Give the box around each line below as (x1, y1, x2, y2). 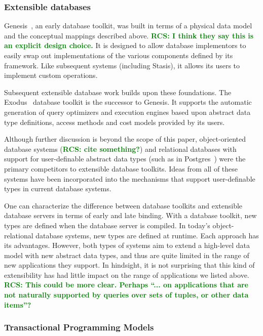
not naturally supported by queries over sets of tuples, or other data (4, 289, 249, 300)
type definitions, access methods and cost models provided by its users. (4, 116, 225, 127)
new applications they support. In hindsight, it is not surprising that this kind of (4, 260, 255, 270)
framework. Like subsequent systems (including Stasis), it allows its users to (4, 60, 240, 70)
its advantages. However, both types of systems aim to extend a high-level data (4, 240, 250, 250)
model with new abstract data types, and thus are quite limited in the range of (4, 249, 249, 260)
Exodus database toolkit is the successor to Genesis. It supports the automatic (4, 97, 252, 107)
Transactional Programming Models (4, 321, 154, 333)
